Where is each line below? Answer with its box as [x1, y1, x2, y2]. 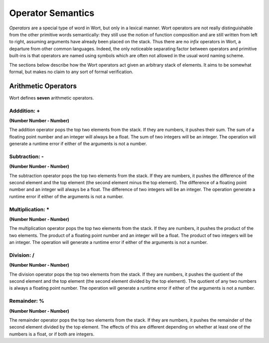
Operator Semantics [9, 7, 95, 18]
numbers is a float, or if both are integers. [9, 331, 95, 337]
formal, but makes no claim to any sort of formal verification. [9, 69, 134, 75]
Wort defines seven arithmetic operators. [9, 95, 94, 101]
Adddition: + [9, 107, 40, 114]
